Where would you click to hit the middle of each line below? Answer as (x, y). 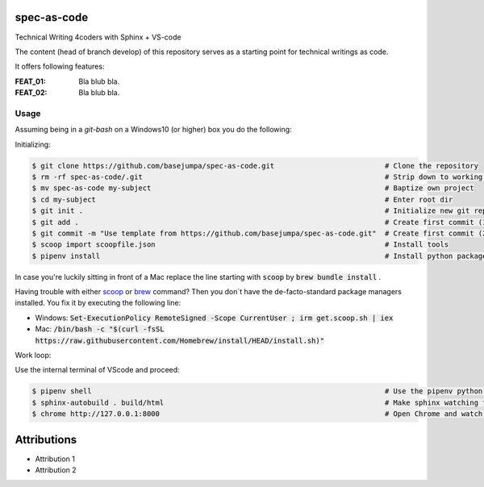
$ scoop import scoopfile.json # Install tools (240, 245)
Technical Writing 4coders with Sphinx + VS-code (98, 37)
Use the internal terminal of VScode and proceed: (98, 370)
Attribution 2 (56, 470)
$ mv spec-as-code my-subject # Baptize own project (253, 188)
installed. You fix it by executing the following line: (98, 303)
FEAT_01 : (30, 81)
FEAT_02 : (31, 93)
